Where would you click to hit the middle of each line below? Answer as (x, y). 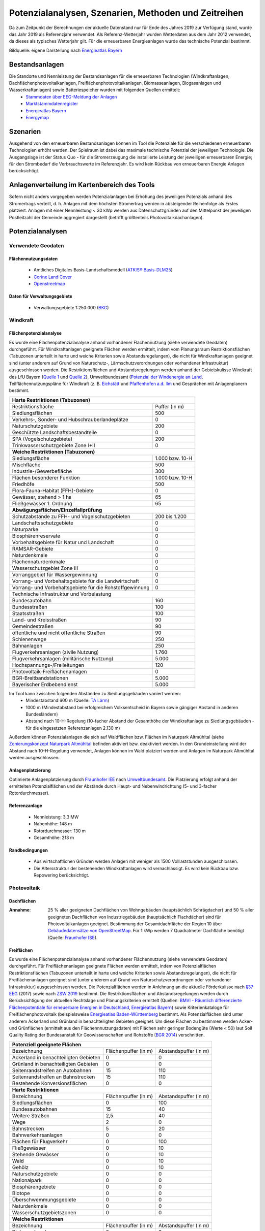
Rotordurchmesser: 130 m (60, 831)
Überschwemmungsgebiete (44, 1199)
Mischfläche (26, 464)
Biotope (21, 1193)
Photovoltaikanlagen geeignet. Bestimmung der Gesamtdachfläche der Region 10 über (135, 924)
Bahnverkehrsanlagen (37, 1135)
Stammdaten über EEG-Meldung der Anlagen (71, 97)
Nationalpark (27, 1180)
